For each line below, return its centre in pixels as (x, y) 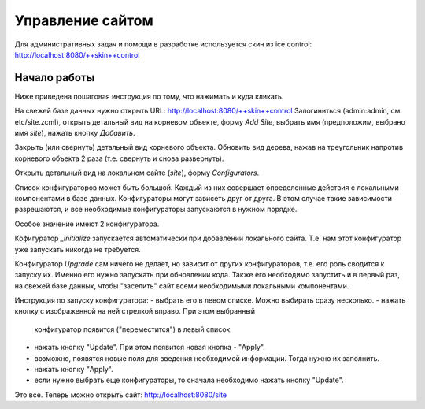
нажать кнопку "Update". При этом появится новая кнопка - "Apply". (150, 348)
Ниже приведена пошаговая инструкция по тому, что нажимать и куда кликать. (149, 96)
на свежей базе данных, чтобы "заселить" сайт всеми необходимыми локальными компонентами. (182, 286)
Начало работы (55, 78)
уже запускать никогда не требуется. (78, 249)
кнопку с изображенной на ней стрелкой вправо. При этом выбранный (135, 311)
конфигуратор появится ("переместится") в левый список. (133, 329)
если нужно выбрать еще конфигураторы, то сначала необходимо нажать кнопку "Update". (189, 380)
